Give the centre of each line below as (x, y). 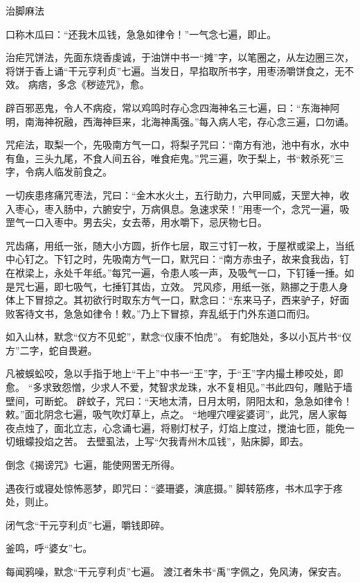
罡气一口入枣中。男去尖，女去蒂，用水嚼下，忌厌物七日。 (136, 222)
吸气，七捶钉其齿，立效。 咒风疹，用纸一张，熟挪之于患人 (206, 286)
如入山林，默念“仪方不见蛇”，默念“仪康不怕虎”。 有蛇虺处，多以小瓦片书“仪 (179, 337)
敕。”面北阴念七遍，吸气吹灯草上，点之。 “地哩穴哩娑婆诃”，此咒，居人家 (172, 414)
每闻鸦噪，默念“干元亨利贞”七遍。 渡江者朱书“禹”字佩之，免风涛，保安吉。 (177, 571)
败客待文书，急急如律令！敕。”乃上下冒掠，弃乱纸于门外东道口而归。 (161, 313)
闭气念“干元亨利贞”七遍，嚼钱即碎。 (88, 524)
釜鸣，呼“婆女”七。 (49, 548)
